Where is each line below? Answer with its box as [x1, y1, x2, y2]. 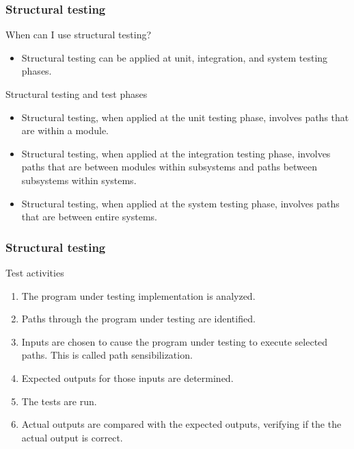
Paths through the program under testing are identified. [21, 311, 256, 326]
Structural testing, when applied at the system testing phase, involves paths [21, 196, 340, 210]
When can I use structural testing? [5, 27, 152, 42]
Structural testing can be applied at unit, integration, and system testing [21, 50, 328, 64]
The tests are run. [21, 394, 97, 408]
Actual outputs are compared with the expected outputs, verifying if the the [21, 417, 342, 431]
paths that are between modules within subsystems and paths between [21, 159, 318, 174]
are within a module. [21, 123, 109, 138]
